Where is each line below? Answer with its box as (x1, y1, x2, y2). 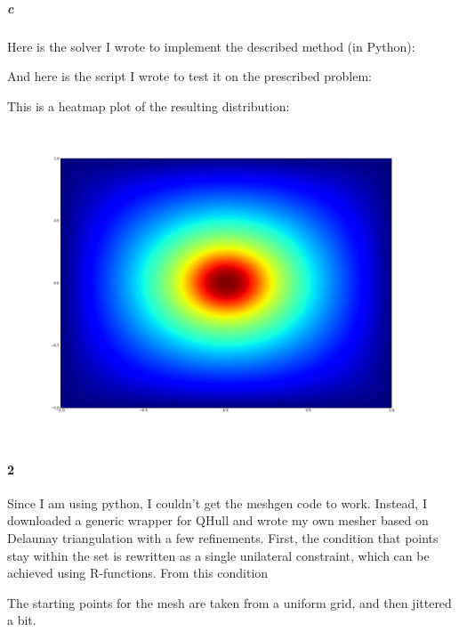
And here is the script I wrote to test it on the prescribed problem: (7, 67, 373, 85)
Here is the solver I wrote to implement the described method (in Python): (7, 36, 415, 55)
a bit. (7, 611, 36, 629)
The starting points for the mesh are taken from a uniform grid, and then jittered (7, 593, 452, 612)
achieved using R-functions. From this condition (7, 563, 269, 582)
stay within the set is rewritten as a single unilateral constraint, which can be (7, 546, 430, 564)
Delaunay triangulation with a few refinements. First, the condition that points (7, 528, 439, 547)
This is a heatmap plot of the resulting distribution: (7, 96, 290, 115)
